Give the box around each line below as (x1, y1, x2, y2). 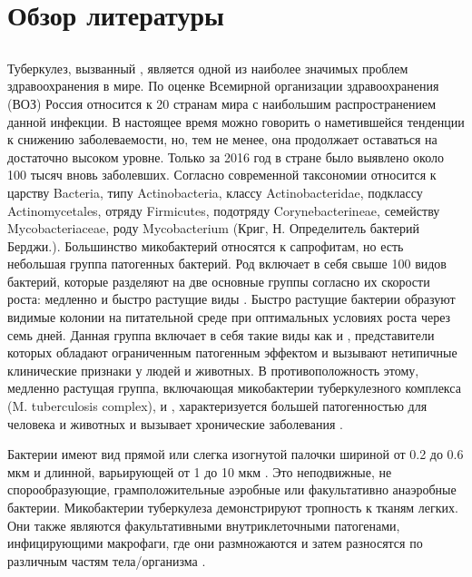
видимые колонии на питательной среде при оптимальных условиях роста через (7, 308, 451, 327)
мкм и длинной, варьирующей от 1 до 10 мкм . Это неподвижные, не (7, 462, 392, 481)
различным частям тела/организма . (7, 551, 206, 570)
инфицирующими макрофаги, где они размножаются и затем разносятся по (7, 533, 423, 553)
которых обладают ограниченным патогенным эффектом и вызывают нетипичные (7, 343, 457, 362)
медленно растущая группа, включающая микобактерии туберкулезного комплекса (7, 378, 461, 397)
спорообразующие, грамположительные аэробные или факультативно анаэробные (7, 480, 457, 499)
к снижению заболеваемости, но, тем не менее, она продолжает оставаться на (7, 130, 438, 149)
